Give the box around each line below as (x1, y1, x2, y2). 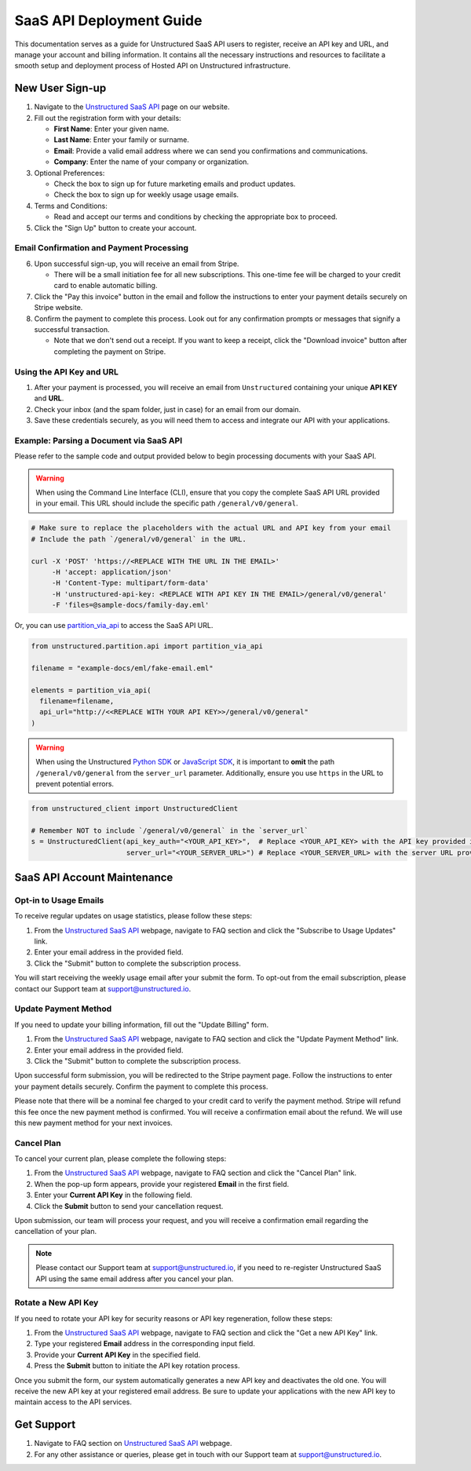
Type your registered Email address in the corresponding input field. (34, 1339, 255, 1349)
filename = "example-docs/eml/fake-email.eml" (31, 663, 214, 673)
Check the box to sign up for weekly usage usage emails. (53, 190, 239, 199)
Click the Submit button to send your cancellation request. (34, 1201, 224, 1210)
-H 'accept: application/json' (51, 568, 173, 576)
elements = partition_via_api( (31, 685, 152, 695)
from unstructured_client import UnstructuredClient (31, 804, 239, 812)
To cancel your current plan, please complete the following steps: (14, 1154, 227, 1163)
